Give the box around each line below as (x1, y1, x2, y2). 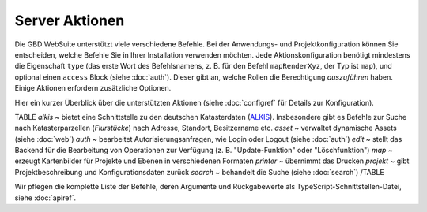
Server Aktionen (14, 12, 125, 29)
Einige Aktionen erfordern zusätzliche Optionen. (14, 84, 172, 93)
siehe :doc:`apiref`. (14, 193, 77, 203)
